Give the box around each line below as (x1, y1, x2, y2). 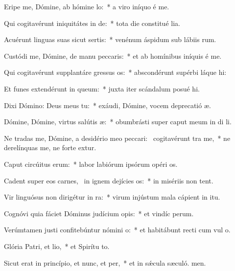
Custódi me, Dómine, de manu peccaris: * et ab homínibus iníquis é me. (4, 50, 222, 61)
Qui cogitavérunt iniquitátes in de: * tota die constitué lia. (4, 18, 180, 28)
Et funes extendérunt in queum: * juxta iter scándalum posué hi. (4, 83, 200, 93)
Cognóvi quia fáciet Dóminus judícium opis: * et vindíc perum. (4, 208, 194, 218)
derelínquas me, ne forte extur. (4, 142, 96, 153)
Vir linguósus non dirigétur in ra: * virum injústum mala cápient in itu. (4, 192, 220, 202)
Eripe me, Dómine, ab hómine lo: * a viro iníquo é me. (4, 1, 169, 11)
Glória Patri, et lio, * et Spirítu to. (4, 241, 110, 251)
